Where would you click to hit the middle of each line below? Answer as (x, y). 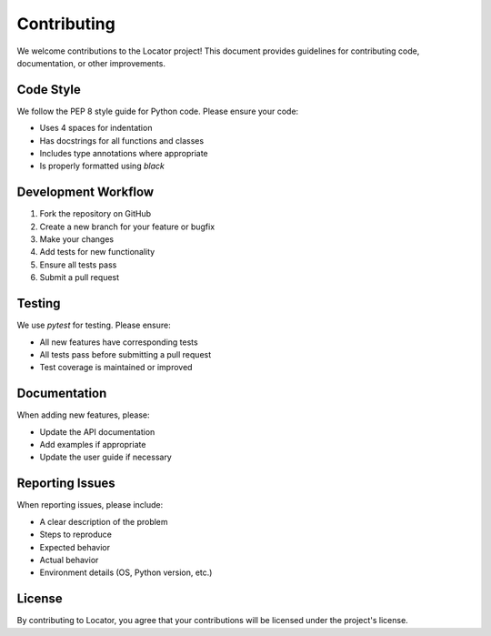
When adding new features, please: (83, 415)
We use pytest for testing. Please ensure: (94, 325)
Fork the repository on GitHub (95, 214)
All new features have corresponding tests (119, 342)
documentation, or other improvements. (91, 63)
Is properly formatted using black (102, 166)
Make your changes (76, 239)
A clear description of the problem (104, 521)
